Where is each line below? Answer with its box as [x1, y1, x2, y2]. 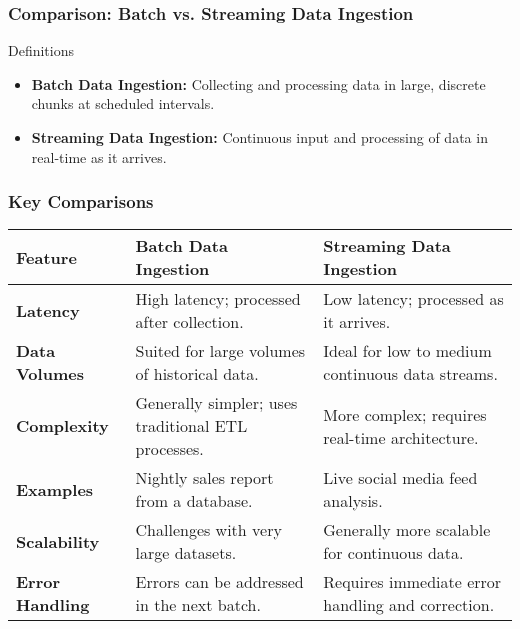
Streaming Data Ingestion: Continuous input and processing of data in [31, 127, 488, 147]
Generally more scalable [323, 518, 491, 542]
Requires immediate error [323, 570, 502, 594]
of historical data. [135, 362, 259, 386]
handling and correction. [323, 593, 495, 617]
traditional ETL [135, 414, 248, 438]
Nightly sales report [135, 466, 274, 490]
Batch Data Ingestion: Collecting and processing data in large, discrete [31, 73, 486, 94]
